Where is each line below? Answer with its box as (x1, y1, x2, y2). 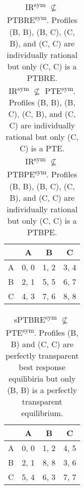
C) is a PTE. (19, 142, 65, 154)
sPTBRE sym (14, 312, 57, 325)
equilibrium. (21, 407, 63, 419)
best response (18, 361, 66, 373)
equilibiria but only (8, 373, 76, 385)
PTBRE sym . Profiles (6, 12, 78, 26)
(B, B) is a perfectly (7, 384, 77, 396)
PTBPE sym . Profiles (7, 167, 78, 180)
